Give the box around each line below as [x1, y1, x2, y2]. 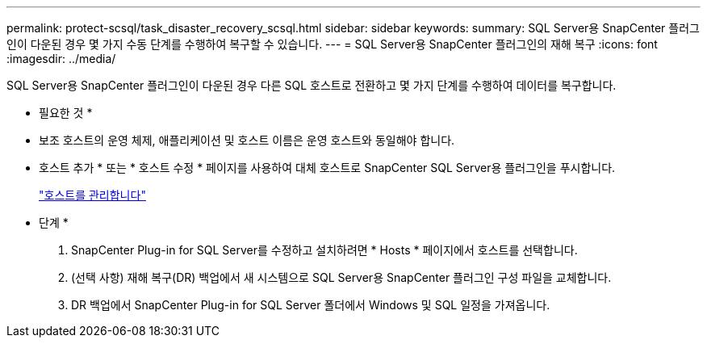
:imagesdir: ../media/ [6, 52, 116, 65]
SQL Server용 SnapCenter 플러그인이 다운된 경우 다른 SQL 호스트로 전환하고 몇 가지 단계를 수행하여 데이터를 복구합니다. [6, 78, 617, 92]
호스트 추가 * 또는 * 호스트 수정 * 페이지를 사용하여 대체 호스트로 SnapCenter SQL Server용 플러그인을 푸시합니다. [39, 161, 616, 174]
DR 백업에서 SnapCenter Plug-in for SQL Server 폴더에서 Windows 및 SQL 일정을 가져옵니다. [71, 298, 550, 312]
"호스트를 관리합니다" [39, 188, 146, 202]
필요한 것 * [39, 106, 93, 120]
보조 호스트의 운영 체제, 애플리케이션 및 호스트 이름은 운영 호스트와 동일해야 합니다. [39, 133, 455, 147]
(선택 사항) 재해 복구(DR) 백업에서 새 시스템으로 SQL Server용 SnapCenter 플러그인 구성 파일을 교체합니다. [71, 271, 612, 284]
